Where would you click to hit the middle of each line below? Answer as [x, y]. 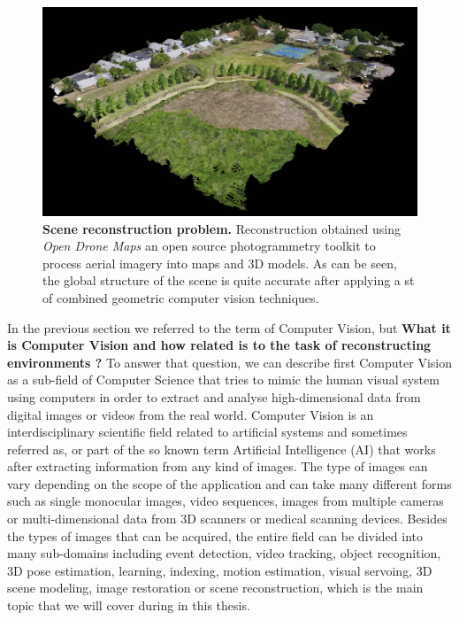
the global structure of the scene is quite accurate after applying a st [229, 280]
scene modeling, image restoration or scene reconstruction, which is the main [215, 588]
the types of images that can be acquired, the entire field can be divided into [215, 535]
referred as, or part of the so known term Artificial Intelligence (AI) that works [222, 449]
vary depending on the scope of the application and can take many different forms [229, 483]
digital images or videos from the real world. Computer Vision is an [191, 414]
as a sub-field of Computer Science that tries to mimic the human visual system [223, 380]
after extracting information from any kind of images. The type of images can [218, 466]
